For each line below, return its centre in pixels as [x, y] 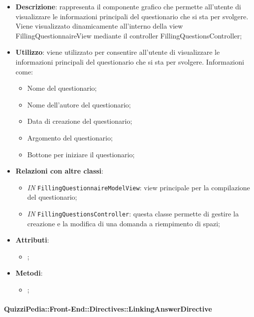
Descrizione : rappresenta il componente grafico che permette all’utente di [128, 6]
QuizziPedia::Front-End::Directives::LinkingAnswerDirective [108, 309]
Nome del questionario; [62, 88]
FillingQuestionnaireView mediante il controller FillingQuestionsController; [129, 35]
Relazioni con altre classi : [59, 171]
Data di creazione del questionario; [80, 121]
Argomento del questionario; [70, 137]
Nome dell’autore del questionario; [79, 104]
